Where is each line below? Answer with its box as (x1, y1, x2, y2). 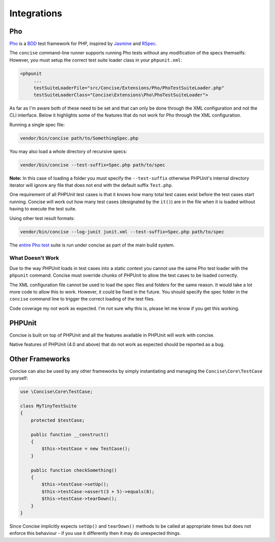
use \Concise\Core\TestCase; (20, 389, 93, 395)
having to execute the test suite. (9, 206, 77, 212)
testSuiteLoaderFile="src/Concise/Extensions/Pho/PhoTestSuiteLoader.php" (33, 85, 225, 91)
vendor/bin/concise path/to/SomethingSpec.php (20, 135, 139, 141)
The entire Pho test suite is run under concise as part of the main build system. (9, 242, 175, 248)
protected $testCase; (31, 417, 85, 423)
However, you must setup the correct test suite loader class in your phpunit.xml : (9, 57, 182, 63)
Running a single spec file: (9, 121, 65, 127)
